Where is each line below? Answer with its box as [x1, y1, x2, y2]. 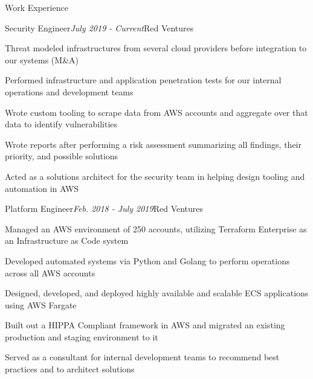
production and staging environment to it [5, 330, 158, 343]
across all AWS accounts [5, 266, 95, 279]
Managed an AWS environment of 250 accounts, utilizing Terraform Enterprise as [5, 222, 307, 235]
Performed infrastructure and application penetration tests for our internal [5, 74, 282, 86]
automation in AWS [5, 182, 79, 194]
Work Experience [5, 1, 68, 13]
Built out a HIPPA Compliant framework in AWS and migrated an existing [5, 319, 285, 331]
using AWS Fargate [5, 298, 77, 311]
